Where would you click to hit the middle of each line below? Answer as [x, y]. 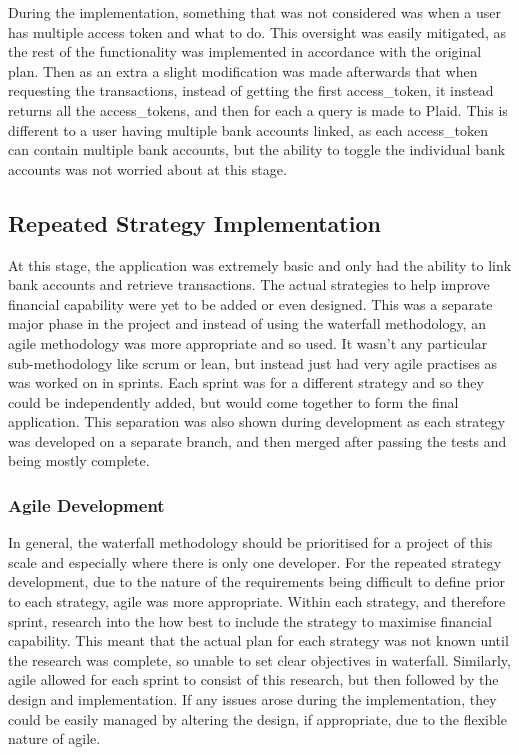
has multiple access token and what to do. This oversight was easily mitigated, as [257, 31]
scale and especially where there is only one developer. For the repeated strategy [255, 561]
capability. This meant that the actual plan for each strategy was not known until [258, 640]
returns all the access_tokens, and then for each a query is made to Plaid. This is [258, 109]
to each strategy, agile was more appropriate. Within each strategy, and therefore [257, 601]
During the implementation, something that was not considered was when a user [255, 12]
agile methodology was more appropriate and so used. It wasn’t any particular [248, 342]
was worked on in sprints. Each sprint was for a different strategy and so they [246, 382]
